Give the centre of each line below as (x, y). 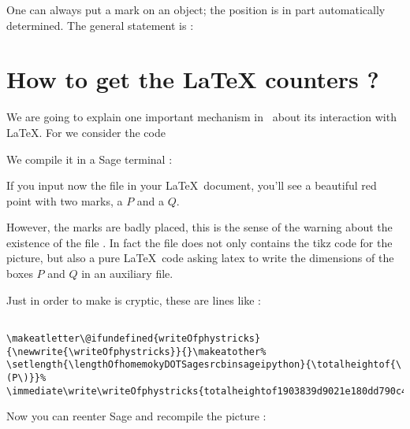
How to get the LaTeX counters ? (193, 79)
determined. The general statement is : (100, 25)
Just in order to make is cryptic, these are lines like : (134, 300)
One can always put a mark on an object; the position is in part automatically (196, 9)
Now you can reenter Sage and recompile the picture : (136, 416)
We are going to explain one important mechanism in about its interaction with (201, 117)
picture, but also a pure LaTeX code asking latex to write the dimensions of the (200, 258)
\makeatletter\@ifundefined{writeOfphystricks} (134, 338)
